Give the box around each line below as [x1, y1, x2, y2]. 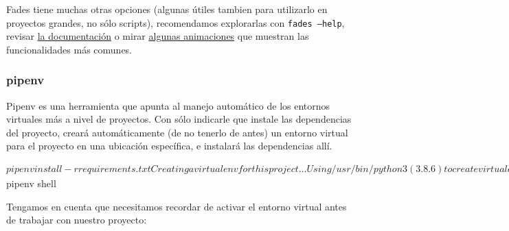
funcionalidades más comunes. [6, 42, 133, 56]
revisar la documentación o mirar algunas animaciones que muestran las [6, 29, 309, 43]
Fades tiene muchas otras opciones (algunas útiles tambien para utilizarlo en [6, 2, 328, 16]
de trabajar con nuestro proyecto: [6, 212, 147, 227]
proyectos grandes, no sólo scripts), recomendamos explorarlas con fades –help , [6, 15, 345, 29]
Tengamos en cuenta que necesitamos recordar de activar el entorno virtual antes [6, 199, 347, 213]
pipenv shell [6, 176, 56, 191]
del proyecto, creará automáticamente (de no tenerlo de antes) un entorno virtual [6, 125, 348, 139]
